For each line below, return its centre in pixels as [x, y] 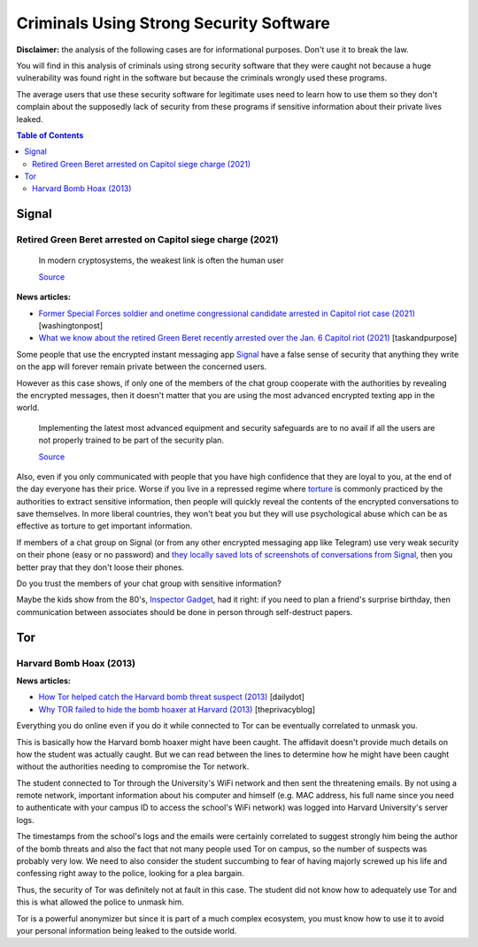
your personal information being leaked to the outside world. [127, 930]
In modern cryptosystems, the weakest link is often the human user [161, 260]
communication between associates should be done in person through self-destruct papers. [185, 612]
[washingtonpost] [71, 325]
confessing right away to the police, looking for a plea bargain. [131, 874]
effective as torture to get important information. [104, 526]
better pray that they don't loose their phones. [100, 567]
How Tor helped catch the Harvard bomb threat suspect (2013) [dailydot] [172, 697]
